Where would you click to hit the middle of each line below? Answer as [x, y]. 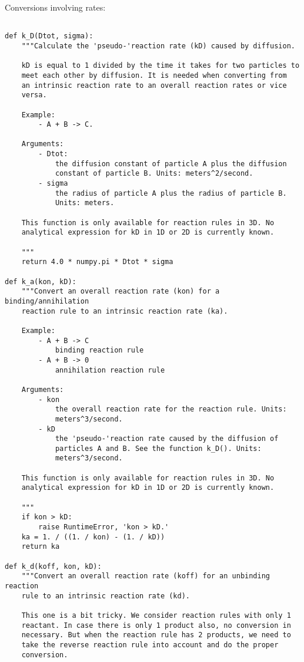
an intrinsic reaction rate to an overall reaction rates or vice [154, 85]
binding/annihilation [47, 301]
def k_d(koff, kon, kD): [53, 566]
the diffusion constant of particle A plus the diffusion [171, 164]
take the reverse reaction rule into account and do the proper [150, 645]
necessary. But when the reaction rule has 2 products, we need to [156, 635]
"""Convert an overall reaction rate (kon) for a [121, 292]
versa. [34, 95]
